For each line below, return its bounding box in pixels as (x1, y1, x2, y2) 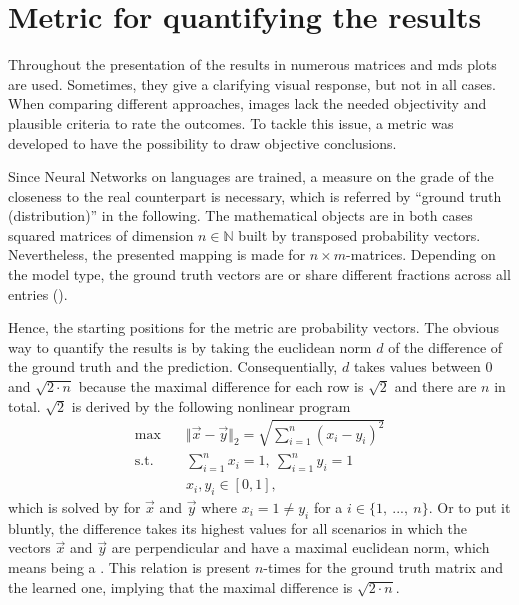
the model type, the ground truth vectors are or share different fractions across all (8, 264, 511, 285)
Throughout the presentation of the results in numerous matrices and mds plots (8, 54, 497, 75)
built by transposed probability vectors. (238, 224, 481, 245)
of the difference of (388, 336, 503, 357)
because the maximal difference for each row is (78, 376, 364, 397)
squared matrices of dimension (8, 224, 194, 245)
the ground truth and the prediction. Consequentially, (8, 356, 338, 377)
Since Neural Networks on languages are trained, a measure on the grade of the (8, 166, 494, 187)
